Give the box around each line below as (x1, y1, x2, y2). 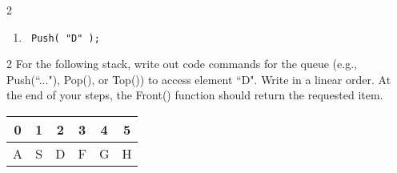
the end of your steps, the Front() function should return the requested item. (6, 86, 383, 103)
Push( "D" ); (30, 32, 100, 44)
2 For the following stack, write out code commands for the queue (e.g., (6, 55, 357, 72)
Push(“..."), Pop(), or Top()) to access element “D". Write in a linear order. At (6, 70, 391, 87)
